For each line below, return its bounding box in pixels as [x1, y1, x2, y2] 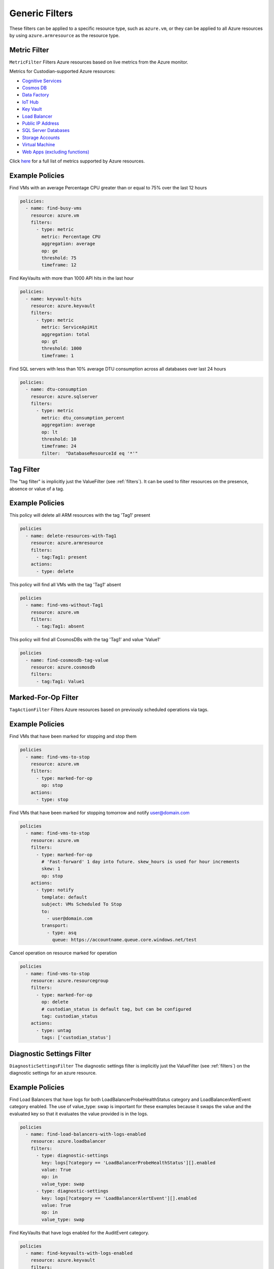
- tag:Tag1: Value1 [36, 678, 85, 684]
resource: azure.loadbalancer [30, 1139, 106, 1144]
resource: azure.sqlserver [30, 393, 98, 399]
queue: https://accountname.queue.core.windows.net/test [52, 937, 197, 943]
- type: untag [36, 1027, 71, 1033]
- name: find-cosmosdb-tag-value [25, 657, 109, 663]
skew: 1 [41, 866, 61, 872]
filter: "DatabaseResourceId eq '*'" [41, 450, 138, 456]
